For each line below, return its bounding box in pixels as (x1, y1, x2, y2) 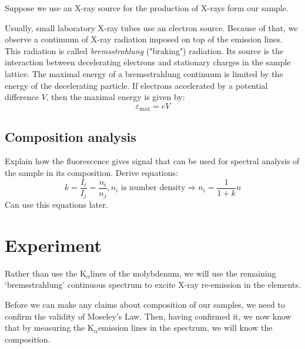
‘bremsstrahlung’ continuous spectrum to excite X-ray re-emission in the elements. (5, 278, 301, 291)
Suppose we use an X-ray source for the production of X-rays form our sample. (5, 2, 289, 14)
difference (5, 91, 39, 103)
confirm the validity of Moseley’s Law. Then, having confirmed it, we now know (5, 310, 291, 322)
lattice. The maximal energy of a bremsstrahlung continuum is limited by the (5, 67, 283, 79)
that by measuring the (5, 321, 85, 334)
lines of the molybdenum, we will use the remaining (90, 267, 276, 279)
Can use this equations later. (5, 198, 108, 211)
